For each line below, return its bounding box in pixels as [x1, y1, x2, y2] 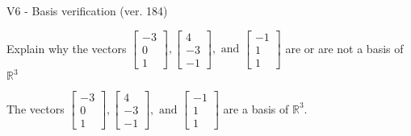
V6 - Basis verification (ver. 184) [6, 2, 168, 19]
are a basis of [223, 100, 289, 117]
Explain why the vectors [6, 39, 127, 56]
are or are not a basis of [285, 39, 404, 56]
